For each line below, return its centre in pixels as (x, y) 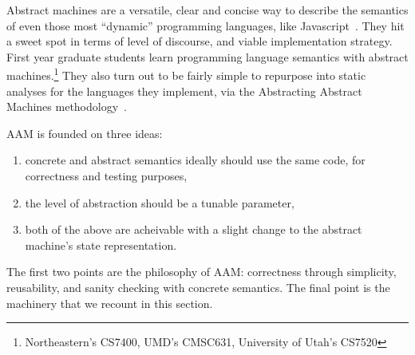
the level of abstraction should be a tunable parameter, (160, 202)
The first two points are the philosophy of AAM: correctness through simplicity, (202, 272)
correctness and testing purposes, (106, 176)
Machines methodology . (67, 106)
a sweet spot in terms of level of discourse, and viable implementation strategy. (200, 41)
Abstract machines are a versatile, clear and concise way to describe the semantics (207, 10)
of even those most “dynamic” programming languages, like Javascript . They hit (206, 25)
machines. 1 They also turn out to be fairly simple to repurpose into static (186, 74)
